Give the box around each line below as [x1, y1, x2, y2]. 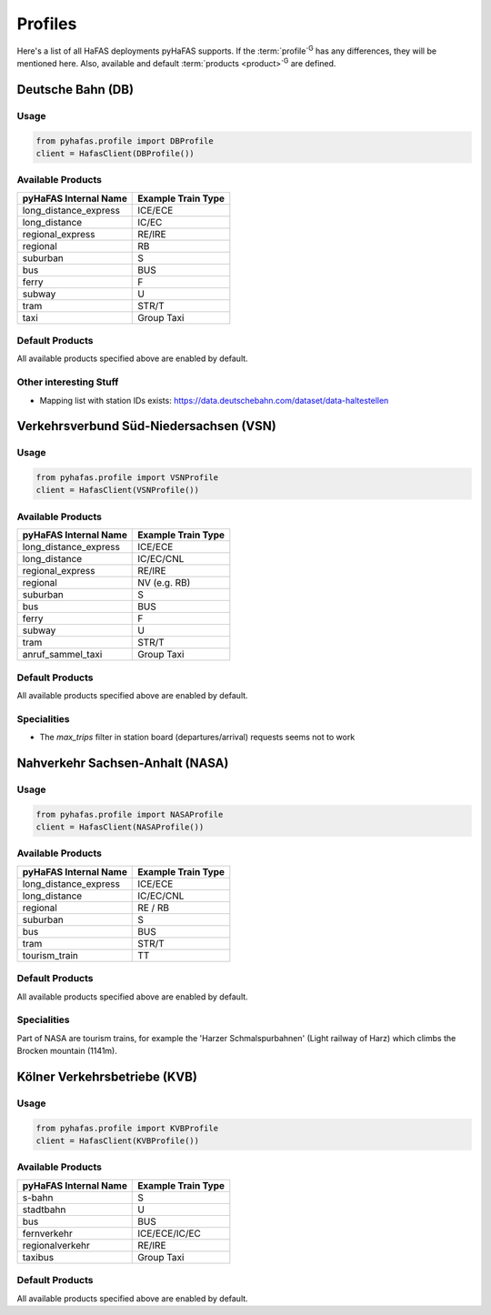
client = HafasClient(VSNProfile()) [35, 485, 200, 496]
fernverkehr [22, 1227, 73, 1240]
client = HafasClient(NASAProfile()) [35, 822, 205, 832]
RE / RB [137, 901, 170, 914]
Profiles [16, 14, 77, 34]
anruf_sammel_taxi [22, 648, 103, 661]
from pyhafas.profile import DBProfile [35, 136, 214, 146]
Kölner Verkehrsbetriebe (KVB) [16, 1069, 197, 1084]
